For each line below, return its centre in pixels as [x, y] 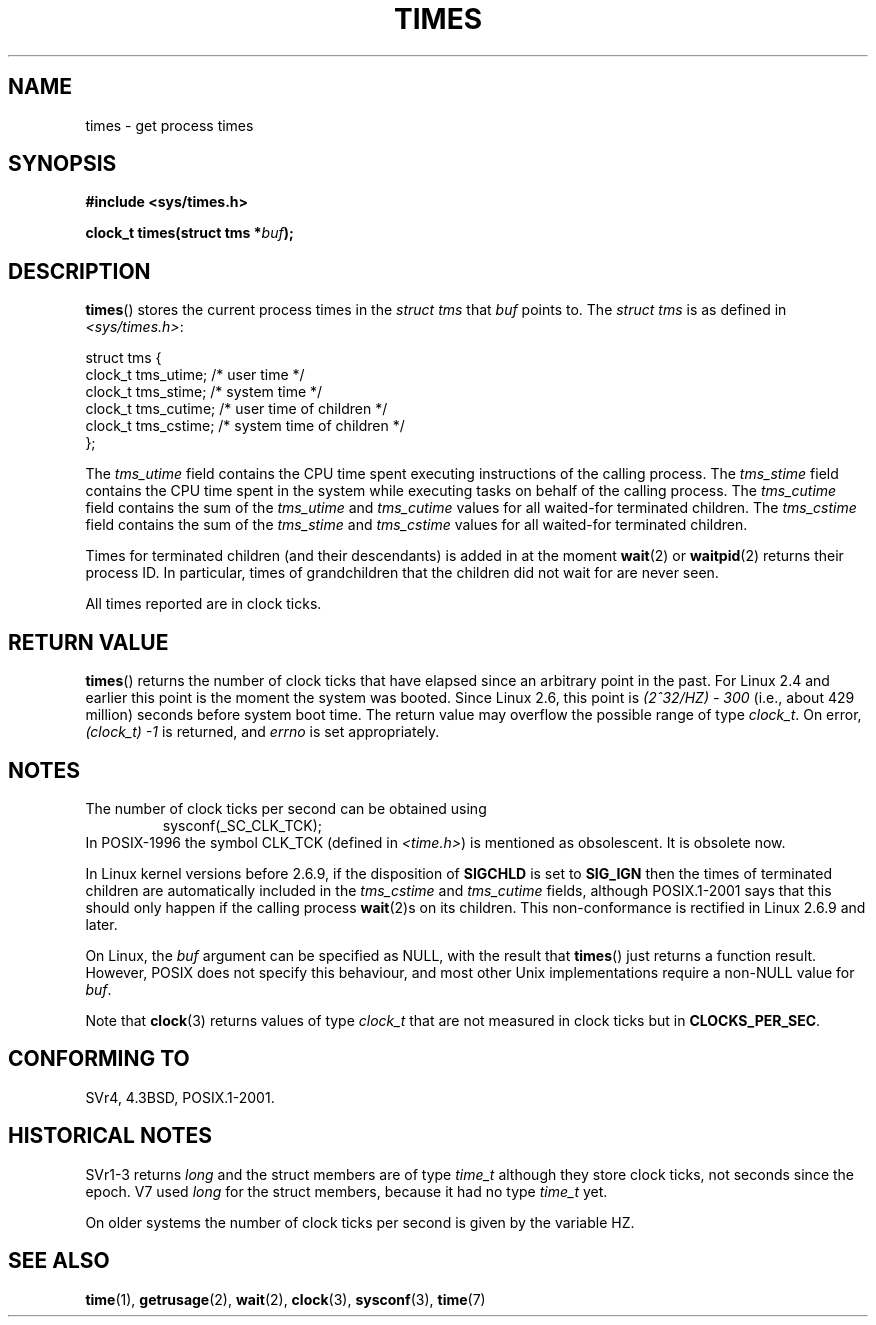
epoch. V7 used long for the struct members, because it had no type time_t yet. [346, 1191]
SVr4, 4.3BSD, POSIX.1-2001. [180, 1097]
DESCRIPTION [79, 271]
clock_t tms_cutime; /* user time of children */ [236, 409]
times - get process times [169, 125]
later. [101, 924]
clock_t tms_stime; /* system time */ [204, 392]
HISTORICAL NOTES [110, 1136]
